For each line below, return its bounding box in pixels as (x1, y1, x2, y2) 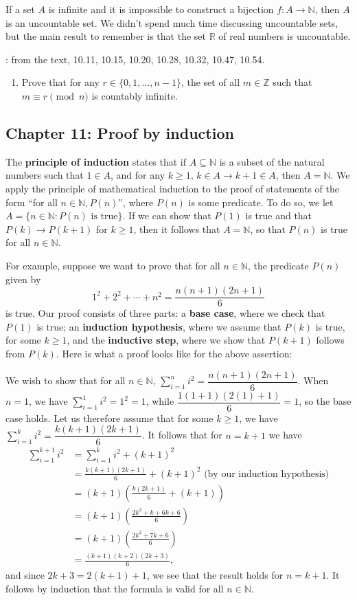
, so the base (299, 394, 352, 408)
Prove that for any (21, 75, 100, 89)
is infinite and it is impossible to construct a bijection (48, 2, 274, 16)
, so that (250, 221, 286, 236)
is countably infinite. (91, 88, 178, 102)
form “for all (5, 195, 58, 209)
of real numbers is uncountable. (218, 29, 351, 43)
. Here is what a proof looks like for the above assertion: (56, 346, 292, 360)
